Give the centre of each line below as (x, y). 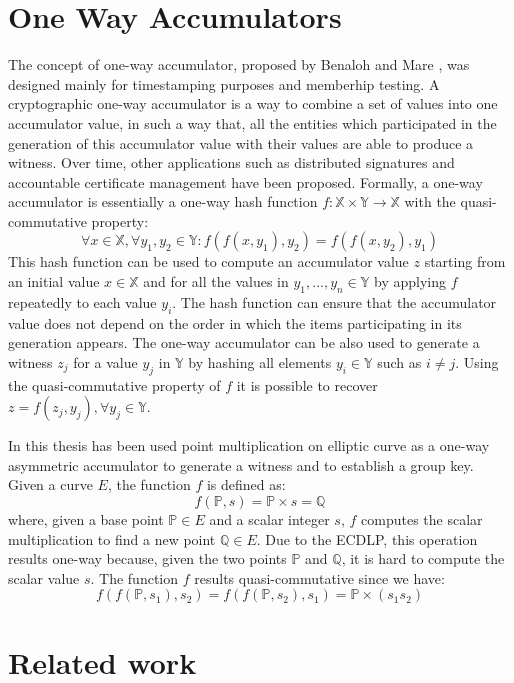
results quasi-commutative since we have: (319, 577)
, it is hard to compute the (423, 558)
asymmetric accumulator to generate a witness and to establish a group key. (241, 464)
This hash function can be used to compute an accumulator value (208, 261)
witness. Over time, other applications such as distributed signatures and (231, 162)
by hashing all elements (260, 361)
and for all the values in (216, 281)
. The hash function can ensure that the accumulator (334, 301)
